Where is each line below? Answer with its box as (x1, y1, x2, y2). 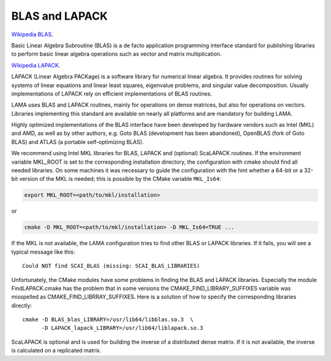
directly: (11, 302, 32, 309)
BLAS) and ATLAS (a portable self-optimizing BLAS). (11, 138, 144, 145)
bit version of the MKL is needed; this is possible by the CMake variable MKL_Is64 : (11, 175, 221, 183)
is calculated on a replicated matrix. (11, 347, 101, 354)
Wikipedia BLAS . (11, 31, 53, 38)
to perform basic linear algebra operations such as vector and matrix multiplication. (11, 50, 222, 58)
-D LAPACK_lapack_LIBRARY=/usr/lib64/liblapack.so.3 (41, 325, 204, 332)
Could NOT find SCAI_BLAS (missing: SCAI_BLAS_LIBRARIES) (22, 262, 200, 270)
